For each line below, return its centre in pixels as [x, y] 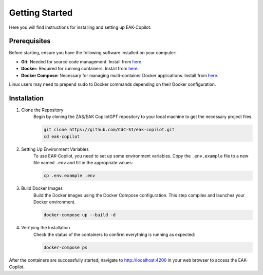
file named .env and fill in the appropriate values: [83, 163]
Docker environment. [54, 202]
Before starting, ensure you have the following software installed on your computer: [93, 53]
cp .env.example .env [69, 176]
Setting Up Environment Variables [55, 149]
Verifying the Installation [46, 228]
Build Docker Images [42, 188]
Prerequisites [30, 41]
